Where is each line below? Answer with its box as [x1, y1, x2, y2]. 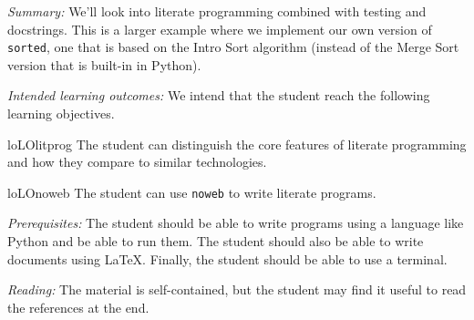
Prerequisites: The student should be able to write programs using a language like [7, 213, 464, 232]
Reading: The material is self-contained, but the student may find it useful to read [7, 280, 467, 299]
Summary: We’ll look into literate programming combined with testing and [7, 2, 427, 20]
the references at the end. [7, 297, 149, 316]
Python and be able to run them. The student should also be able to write [7, 232, 424, 251]
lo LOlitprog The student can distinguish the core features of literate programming [7, 134, 467, 153]
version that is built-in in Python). [7, 55, 201, 74]
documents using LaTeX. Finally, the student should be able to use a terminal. [7, 249, 448, 268]
